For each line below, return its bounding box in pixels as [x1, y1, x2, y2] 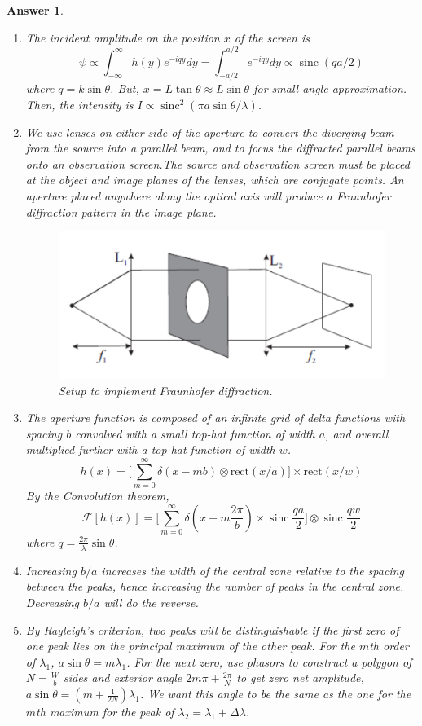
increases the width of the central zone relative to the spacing [101, 561, 404, 579]
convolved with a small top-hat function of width [75, 425, 315, 442]
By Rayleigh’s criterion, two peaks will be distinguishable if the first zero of [25, 621, 399, 638]
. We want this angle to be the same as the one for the [139, 685, 411, 702]
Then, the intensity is [25, 96, 134, 113]
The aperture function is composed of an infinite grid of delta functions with [25, 409, 406, 426]
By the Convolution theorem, [25, 487, 169, 504]
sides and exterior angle [63, 669, 182, 686]
